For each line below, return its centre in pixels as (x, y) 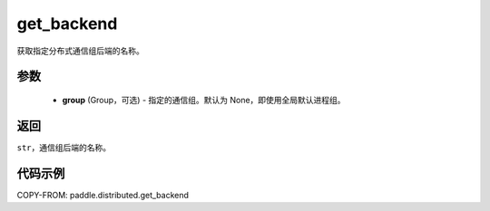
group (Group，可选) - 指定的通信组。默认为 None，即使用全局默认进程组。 (204, 100)
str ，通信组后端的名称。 (64, 147)
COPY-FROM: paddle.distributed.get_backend (103, 195)
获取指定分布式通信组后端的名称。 (80, 51)
